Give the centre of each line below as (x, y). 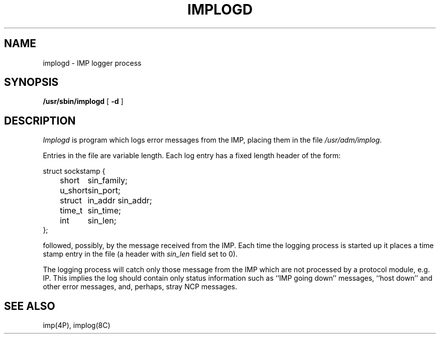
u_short (74, 191)
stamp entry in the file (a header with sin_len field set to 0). (140, 254)
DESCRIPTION (40, 121)
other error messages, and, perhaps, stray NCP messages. (140, 287)
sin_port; (104, 191)
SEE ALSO (30, 306)
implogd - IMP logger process (92, 63)
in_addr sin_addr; (120, 201)
